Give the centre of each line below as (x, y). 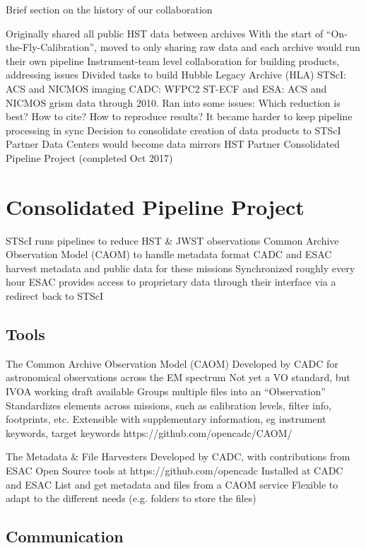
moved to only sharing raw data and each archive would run (230, 47)
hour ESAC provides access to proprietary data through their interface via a (171, 282)
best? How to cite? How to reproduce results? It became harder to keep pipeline (179, 116)
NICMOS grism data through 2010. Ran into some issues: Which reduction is (173, 102)
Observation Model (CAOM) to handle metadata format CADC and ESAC (169, 254)
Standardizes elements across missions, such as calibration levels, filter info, (169, 405)
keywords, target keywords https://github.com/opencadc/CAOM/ (149, 432)
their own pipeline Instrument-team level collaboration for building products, (173, 60)
